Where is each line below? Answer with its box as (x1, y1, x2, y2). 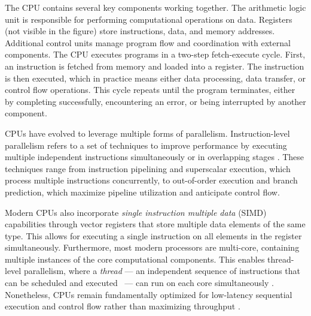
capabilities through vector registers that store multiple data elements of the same (5, 218, 306, 230)
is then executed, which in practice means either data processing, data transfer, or (5, 71, 306, 84)
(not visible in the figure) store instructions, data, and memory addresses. (5, 25, 275, 37)
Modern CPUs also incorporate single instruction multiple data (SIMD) (5, 206, 267, 218)
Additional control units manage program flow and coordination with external (5, 36, 291, 49)
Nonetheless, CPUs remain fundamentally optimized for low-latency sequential (5, 288, 292, 300)
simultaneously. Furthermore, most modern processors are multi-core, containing (5, 241, 300, 254)
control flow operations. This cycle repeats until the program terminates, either (5, 83, 295, 96)
